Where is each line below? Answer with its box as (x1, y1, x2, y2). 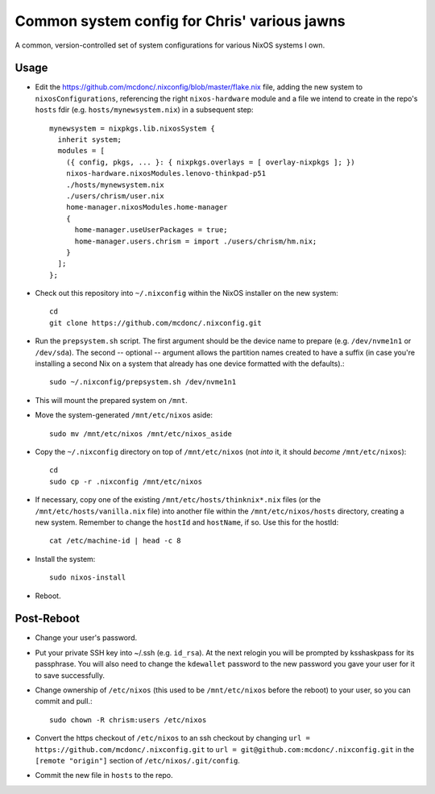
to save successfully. (35, 670, 105, 680)
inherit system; (57, 135, 122, 144)
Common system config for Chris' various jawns (14, 12, 346, 30)
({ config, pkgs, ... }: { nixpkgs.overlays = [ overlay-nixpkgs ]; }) (65, 157, 355, 167)
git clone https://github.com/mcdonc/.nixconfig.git (49, 318, 262, 327)
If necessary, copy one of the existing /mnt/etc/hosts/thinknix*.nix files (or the (35, 495, 321, 505)
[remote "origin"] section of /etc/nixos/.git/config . (35, 755, 241, 765)
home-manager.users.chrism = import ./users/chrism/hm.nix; (74, 236, 317, 246)
